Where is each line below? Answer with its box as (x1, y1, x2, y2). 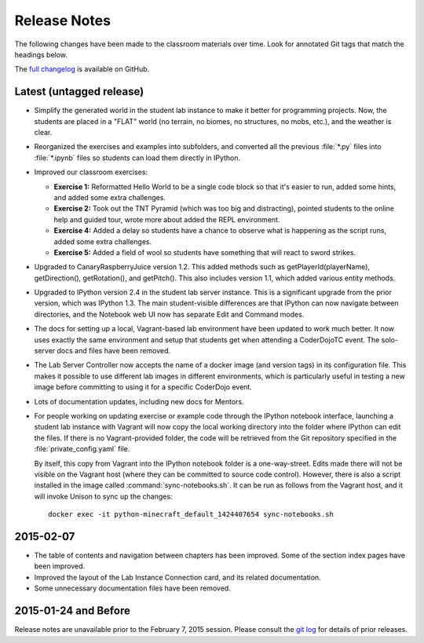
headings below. (14, 49, 68, 59)
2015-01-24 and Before (14, 605, 131, 618)
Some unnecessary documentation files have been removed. (34, 583, 231, 593)
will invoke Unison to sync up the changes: (34, 491, 173, 501)
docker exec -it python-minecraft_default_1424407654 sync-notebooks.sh (48, 510, 334, 519)
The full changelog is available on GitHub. (14, 64, 150, 74)
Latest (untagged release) (14, 85, 144, 98)
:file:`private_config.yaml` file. (34, 444, 130, 454)
